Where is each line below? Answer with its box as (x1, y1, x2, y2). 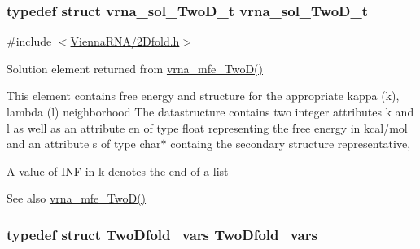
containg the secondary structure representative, (170, 135, 411, 152)
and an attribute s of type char (7, 135, 161, 152)
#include (7, 33, 52, 50)
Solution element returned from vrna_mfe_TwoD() (7, 59, 263, 76)
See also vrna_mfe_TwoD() (7, 190, 147, 207)
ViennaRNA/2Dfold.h (70, 33, 180, 50)
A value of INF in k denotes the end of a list (7, 162, 229, 179)
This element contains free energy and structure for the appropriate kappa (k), (7, 87, 400, 104)
